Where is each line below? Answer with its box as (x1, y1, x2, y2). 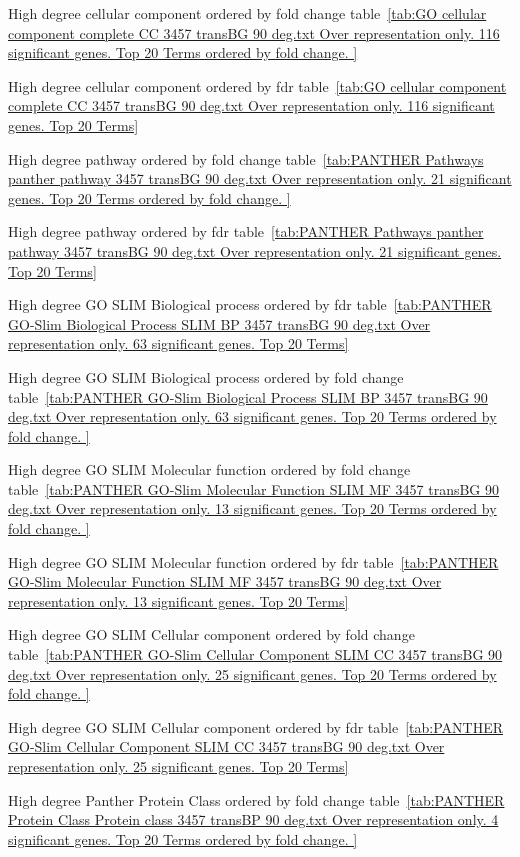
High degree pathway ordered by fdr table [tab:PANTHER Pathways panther (8, 221, 484, 242)
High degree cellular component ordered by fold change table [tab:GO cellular (8, 3, 487, 23)
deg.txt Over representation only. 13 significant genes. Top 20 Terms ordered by (8, 498, 497, 519)
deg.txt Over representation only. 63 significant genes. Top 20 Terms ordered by (8, 406, 497, 427)
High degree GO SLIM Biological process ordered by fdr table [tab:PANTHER (8, 294, 492, 315)
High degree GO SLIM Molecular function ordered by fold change (8, 459, 411, 480)
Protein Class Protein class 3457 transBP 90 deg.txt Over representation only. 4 (8, 809, 499, 830)
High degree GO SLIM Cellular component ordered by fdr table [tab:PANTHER (8, 716, 504, 737)
